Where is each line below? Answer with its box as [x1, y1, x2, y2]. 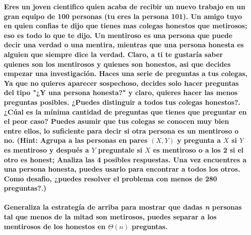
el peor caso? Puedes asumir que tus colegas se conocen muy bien [4, 116, 229, 126]
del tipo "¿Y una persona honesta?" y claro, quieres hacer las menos [4, 87, 238, 98]
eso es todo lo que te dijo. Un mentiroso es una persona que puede [4, 30, 233, 40]
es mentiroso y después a [4, 144, 89, 155]
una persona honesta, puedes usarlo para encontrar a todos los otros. [4, 164, 240, 174]
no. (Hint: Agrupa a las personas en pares [4, 135, 147, 145]
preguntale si [98, 144, 143, 155]
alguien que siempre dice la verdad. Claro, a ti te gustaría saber [4, 49, 223, 59]
